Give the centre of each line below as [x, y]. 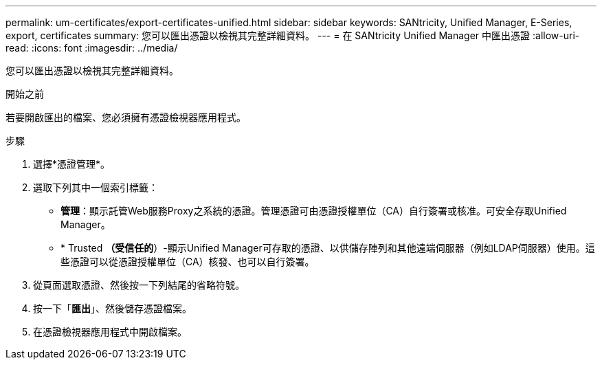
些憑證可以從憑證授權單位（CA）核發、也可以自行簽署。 [188, 262]
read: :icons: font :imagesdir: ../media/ [92, 48]
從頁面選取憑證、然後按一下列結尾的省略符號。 [139, 285]
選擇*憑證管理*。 [72, 164]
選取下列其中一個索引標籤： [96, 187]
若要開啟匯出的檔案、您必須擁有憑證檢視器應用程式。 [126, 117]
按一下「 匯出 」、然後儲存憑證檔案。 [112, 308]
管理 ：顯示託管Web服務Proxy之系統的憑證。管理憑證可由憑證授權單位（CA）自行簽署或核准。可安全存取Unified [314, 211]
